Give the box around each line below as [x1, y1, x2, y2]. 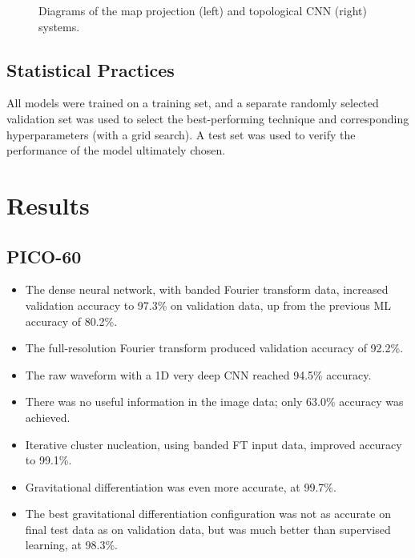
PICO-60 [6, 243, 82, 268]
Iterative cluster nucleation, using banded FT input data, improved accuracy [25, 436, 402, 452]
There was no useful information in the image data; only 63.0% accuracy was [25, 393, 404, 410]
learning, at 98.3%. [25, 536, 118, 553]
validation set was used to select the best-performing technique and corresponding [6, 110, 409, 126]
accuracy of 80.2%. [25, 312, 118, 329]
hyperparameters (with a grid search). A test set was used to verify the [6, 126, 356, 143]
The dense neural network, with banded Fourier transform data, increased [25, 281, 389, 298]
